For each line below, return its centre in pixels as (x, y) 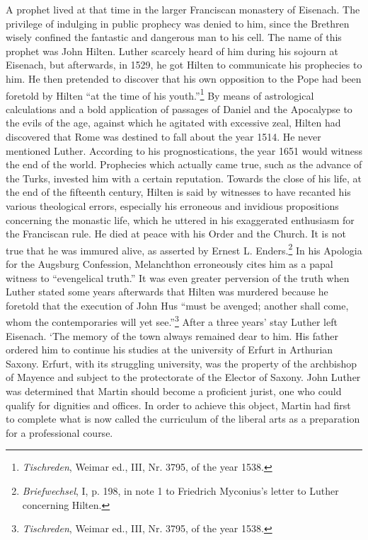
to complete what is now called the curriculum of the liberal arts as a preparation (183, 419)
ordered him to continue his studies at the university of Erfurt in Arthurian (169, 350)
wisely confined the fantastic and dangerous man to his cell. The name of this (174, 37)
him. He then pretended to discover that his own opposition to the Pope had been (184, 78)
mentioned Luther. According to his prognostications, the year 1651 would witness (184, 150)
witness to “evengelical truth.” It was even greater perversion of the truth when (178, 277)
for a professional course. (59, 432)
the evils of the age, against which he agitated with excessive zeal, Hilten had (173, 123)
